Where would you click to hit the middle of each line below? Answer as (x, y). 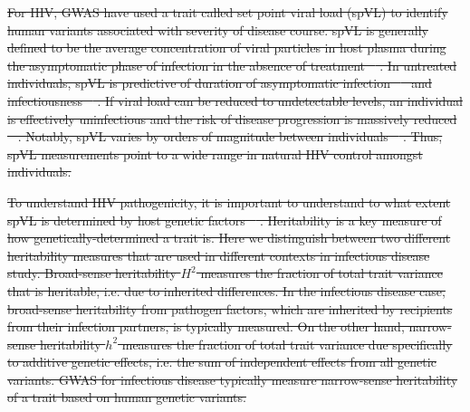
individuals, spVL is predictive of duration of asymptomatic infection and (220, 83)
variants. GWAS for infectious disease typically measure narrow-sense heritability (233, 379)
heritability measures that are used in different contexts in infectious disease (219, 255)
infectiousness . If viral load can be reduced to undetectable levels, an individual (235, 100)
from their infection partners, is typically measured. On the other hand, (206, 326)
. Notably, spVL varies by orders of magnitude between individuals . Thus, (230, 136)
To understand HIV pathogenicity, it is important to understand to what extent (229, 201)
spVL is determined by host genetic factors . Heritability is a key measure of (225, 220)
